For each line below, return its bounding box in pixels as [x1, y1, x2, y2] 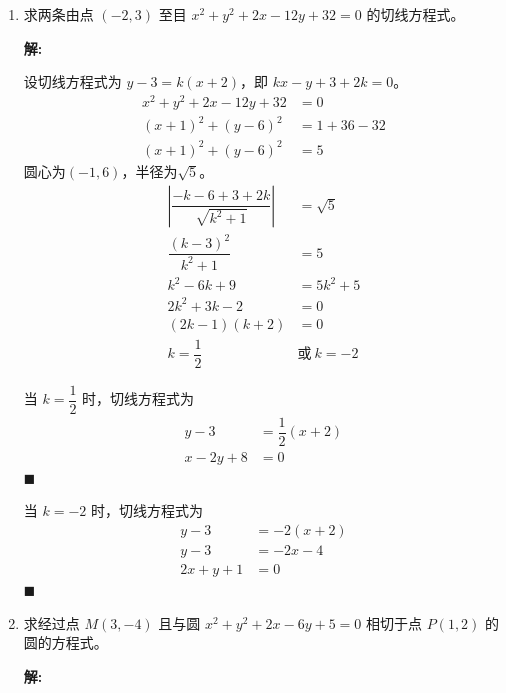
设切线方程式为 [23, 71, 122, 92]
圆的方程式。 [23, 632, 108, 653]
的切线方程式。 [366, 4, 465, 24]
